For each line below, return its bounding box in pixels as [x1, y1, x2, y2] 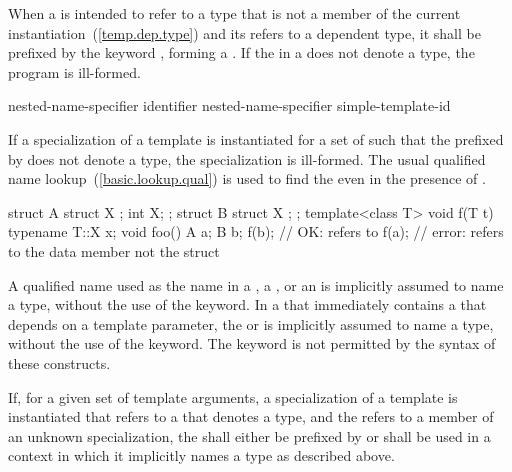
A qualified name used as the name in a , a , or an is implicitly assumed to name [8, 274, 504, 295]
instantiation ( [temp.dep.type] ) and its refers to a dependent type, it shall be [8, 22, 481, 43]
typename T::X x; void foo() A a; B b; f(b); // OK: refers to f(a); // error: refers [8, 221, 504, 242]
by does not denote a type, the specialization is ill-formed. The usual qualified [8, 148, 486, 169]
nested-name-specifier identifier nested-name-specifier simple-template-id [8, 95, 451, 116]
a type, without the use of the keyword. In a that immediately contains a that [8, 294, 487, 315]
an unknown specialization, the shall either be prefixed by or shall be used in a [8, 425, 491, 446]
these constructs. [8, 352, 111, 373]
